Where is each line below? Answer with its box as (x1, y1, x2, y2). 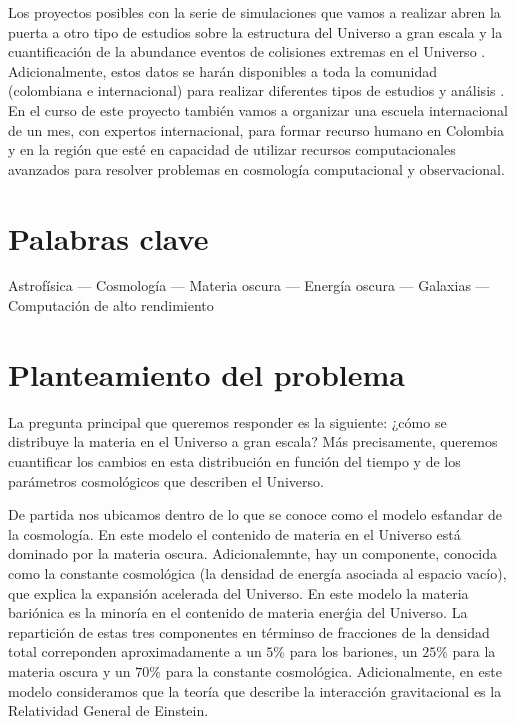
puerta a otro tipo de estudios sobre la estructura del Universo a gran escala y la (8, 21, 503, 42)
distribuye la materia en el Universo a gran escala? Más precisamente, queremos (8, 431, 498, 452)
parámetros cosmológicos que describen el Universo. (8, 470, 324, 491)
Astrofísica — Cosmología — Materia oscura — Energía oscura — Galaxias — (8, 275, 490, 296)
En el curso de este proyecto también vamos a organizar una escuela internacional (8, 99, 508, 120)
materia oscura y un (8, 660, 131, 681)
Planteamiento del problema (8, 353, 405, 394)
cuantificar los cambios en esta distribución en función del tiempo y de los (8, 450, 461, 471)
